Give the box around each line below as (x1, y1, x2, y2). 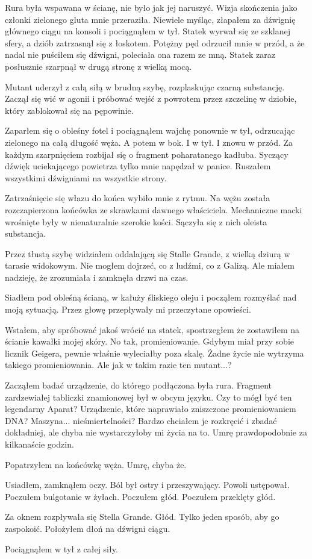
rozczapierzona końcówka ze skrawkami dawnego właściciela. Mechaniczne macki (5, 203, 302, 216)
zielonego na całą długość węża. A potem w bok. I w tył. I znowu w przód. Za (5, 136, 293, 148)
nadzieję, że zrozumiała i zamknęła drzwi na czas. (5, 270, 189, 283)
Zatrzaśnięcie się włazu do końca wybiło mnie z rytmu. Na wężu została (5, 192, 270, 204)
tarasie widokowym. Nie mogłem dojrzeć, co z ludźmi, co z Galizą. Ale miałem (5, 259, 295, 272)
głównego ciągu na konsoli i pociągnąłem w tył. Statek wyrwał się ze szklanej (5, 25, 291, 37)
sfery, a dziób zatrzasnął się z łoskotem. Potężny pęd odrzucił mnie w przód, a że (5, 36, 305, 49)
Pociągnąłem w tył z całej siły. (5, 542, 118, 555)
